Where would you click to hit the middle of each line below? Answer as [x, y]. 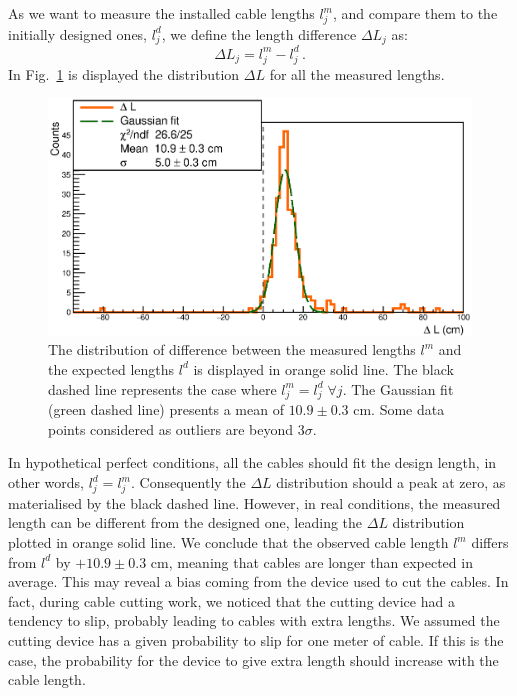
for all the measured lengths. [357, 73]
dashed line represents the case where [162, 388]
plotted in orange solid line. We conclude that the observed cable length [228, 542]
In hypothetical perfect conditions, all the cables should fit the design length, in [252, 462]
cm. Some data [399, 409]
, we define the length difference [259, 33]
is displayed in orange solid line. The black [323, 368]
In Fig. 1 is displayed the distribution [124, 73]
